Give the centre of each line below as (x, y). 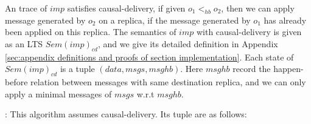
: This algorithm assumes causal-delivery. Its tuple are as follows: (126, 114)
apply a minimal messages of (58, 93)
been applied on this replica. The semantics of (91, 32)
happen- (288, 69)
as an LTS (24, 43)
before (16, 81)
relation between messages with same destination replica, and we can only (168, 81)
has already (285, 20)
